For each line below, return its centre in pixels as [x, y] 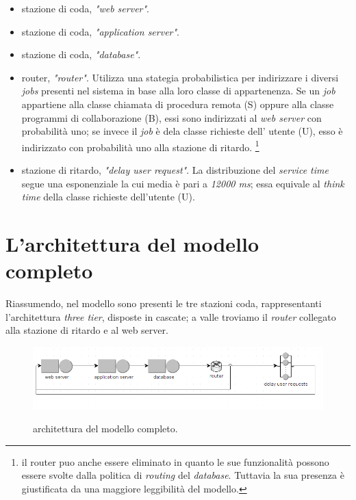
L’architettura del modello [132, 243]
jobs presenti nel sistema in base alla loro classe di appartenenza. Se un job [178, 91]
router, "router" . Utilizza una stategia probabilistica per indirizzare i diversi [180, 77]
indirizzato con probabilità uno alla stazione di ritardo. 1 [140, 146]
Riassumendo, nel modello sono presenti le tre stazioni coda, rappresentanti [164, 303]
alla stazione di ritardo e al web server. [87, 330]
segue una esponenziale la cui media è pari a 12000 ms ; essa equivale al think [183, 183]
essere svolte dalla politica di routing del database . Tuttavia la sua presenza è [183, 475]
